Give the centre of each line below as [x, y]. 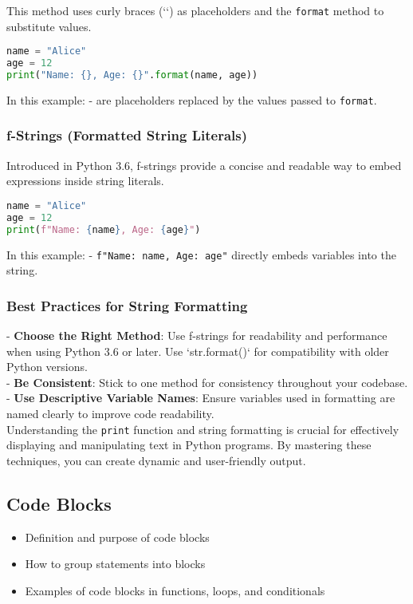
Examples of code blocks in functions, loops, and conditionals [175, 590]
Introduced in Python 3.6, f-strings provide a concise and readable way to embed [204, 165]
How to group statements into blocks [115, 564]
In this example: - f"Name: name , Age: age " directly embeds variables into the [201, 254]
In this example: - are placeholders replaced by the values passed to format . [192, 99]
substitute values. [49, 26]
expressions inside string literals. [85, 181]
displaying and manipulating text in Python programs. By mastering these [189, 445]
